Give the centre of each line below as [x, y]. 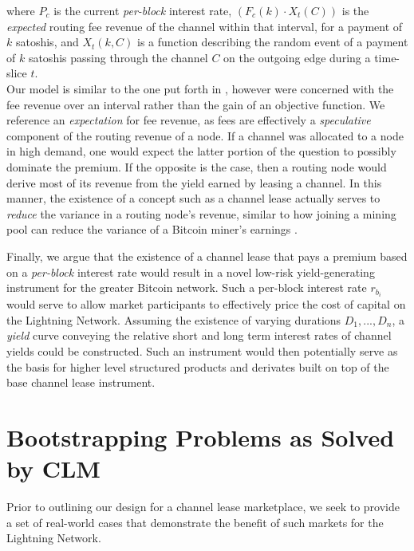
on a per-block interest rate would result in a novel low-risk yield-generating [191, 272]
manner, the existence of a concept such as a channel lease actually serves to [193, 198]
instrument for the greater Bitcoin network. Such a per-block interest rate [187, 287]
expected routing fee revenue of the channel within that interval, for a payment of [205, 26]
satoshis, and [47, 42]
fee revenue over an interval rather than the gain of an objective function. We [196, 104]
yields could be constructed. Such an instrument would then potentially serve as [202, 350]
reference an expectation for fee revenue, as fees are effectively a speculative [189, 120]
